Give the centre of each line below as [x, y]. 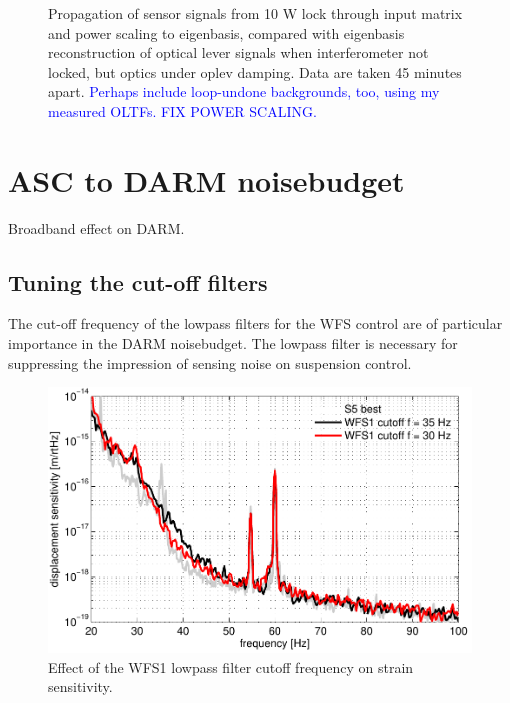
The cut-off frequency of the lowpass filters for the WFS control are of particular [255, 323]
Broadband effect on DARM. [96, 227]
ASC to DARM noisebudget [206, 179]
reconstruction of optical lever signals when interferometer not [238, 52]
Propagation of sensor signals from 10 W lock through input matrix [255, 13]
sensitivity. [80, 686]
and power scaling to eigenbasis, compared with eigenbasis [226, 32]
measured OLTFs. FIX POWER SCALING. [182, 110]
